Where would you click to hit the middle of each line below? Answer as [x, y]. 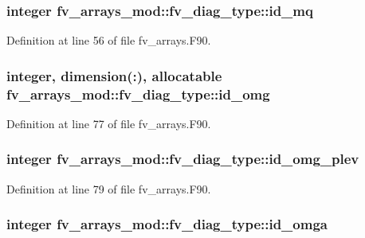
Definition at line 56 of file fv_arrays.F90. [109, 40]
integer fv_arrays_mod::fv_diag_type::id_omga [167, 224]
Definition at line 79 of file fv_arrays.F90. [109, 188]
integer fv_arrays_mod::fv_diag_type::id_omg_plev [183, 159]
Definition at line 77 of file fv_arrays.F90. [109, 123]
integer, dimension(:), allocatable [114, 75]
